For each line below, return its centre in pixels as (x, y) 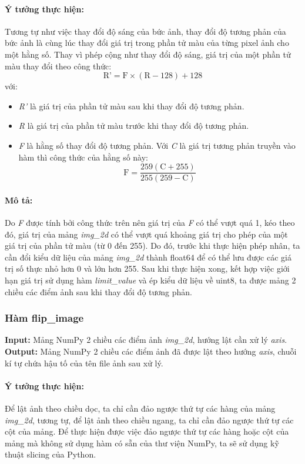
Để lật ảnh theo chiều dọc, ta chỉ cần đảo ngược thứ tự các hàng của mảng (140, 408)
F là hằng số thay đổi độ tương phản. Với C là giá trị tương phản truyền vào (157, 145)
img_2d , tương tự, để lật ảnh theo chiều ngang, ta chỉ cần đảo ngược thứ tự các (149, 420)
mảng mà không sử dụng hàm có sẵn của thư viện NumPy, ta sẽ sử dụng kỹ (142, 443)
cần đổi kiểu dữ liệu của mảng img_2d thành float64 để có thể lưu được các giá (148, 257)
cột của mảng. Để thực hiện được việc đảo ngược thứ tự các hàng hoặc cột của (147, 431)
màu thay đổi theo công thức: (58, 66)
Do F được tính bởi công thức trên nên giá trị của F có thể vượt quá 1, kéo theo (150, 222)
